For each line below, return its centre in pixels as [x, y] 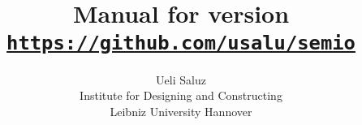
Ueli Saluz [181, 79]
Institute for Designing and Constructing [181, 95]
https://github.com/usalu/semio [181, 43]
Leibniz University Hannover [181, 111]
